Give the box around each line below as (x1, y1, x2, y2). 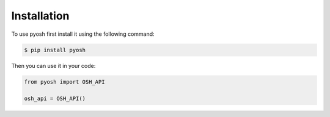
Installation (11, 9, 70, 22)
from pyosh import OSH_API (24, 78, 105, 85)
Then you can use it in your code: (11, 62, 96, 69)
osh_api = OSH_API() (24, 95, 86, 102)
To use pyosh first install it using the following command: (11, 30, 155, 38)
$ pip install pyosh (24, 46, 86, 53)
